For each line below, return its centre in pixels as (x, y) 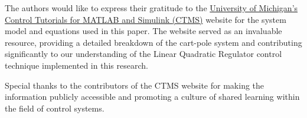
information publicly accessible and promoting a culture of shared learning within (152, 97)
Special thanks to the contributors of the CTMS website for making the (135, 85)
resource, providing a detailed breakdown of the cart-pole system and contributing (153, 42)
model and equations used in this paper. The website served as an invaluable (143, 31)
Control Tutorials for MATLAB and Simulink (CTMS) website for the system (146, 19)
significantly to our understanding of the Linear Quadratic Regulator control (143, 54)
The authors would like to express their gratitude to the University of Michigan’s (151, 8)
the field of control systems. (55, 108)
